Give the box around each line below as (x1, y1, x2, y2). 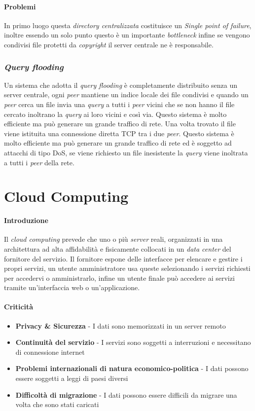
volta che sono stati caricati (15, 399, 99, 410)
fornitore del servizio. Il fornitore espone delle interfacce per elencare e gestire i (4, 253, 243, 263)
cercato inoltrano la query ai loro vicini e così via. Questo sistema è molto (4, 109, 227, 119)
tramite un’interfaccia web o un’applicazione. (4, 282, 140, 293)
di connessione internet (15, 346, 85, 357)
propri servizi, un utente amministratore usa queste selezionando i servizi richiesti (4, 263, 251, 273)
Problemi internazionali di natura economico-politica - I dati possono (15, 363, 249, 374)
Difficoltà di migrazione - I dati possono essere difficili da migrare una (15, 389, 237, 400)
